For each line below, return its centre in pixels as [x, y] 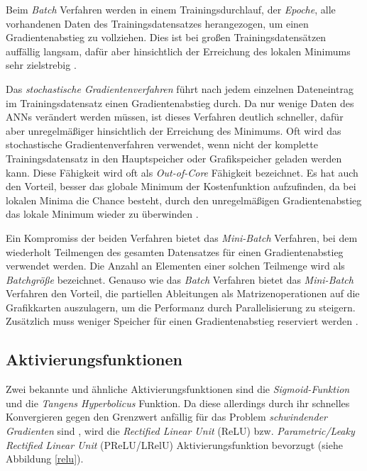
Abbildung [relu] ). [45, 459]
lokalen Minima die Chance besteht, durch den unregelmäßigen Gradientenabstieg [184, 200]
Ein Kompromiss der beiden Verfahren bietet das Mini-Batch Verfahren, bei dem [182, 237]
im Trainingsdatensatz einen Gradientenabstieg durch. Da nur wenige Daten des [180, 102]
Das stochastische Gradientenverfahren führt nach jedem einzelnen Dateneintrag [180, 88]
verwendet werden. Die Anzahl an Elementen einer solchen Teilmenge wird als [175, 266]
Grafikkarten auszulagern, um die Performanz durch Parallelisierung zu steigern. [181, 307]
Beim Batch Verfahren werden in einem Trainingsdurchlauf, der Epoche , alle [171, 9]
